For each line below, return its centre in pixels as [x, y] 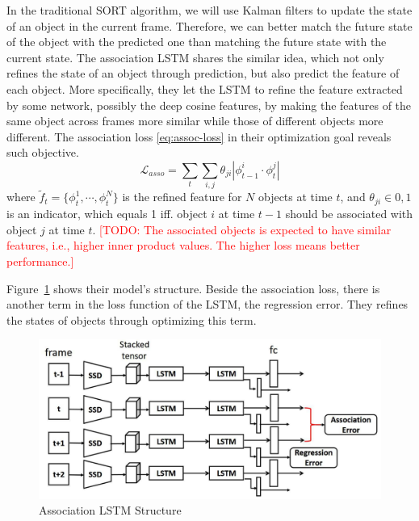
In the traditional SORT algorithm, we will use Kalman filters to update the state [209, 10]
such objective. [43, 152]
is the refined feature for [182, 197]
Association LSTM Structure [110, 510]
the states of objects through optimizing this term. [132, 319]
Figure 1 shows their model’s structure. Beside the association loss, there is [193, 288]
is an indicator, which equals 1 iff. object [107, 214]
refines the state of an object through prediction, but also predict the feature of [203, 73]
